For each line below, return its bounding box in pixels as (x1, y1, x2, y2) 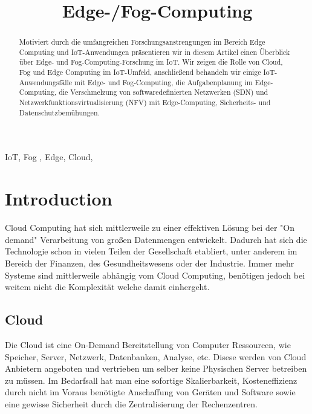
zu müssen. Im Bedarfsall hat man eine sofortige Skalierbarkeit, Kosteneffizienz (5, 374, 297, 386)
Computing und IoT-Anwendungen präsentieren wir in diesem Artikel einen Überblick (19, 47, 290, 57)
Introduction (5, 186, 112, 211)
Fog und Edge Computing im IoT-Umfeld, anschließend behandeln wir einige (19, 67, 261, 77)
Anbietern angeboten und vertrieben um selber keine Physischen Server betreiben (5, 362, 307, 375)
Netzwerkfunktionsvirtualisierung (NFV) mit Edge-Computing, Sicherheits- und (19, 97, 271, 108)
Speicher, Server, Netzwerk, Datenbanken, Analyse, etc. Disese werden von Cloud (5, 350, 307, 363)
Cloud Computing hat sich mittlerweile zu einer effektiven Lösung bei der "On (5, 221, 294, 234)
